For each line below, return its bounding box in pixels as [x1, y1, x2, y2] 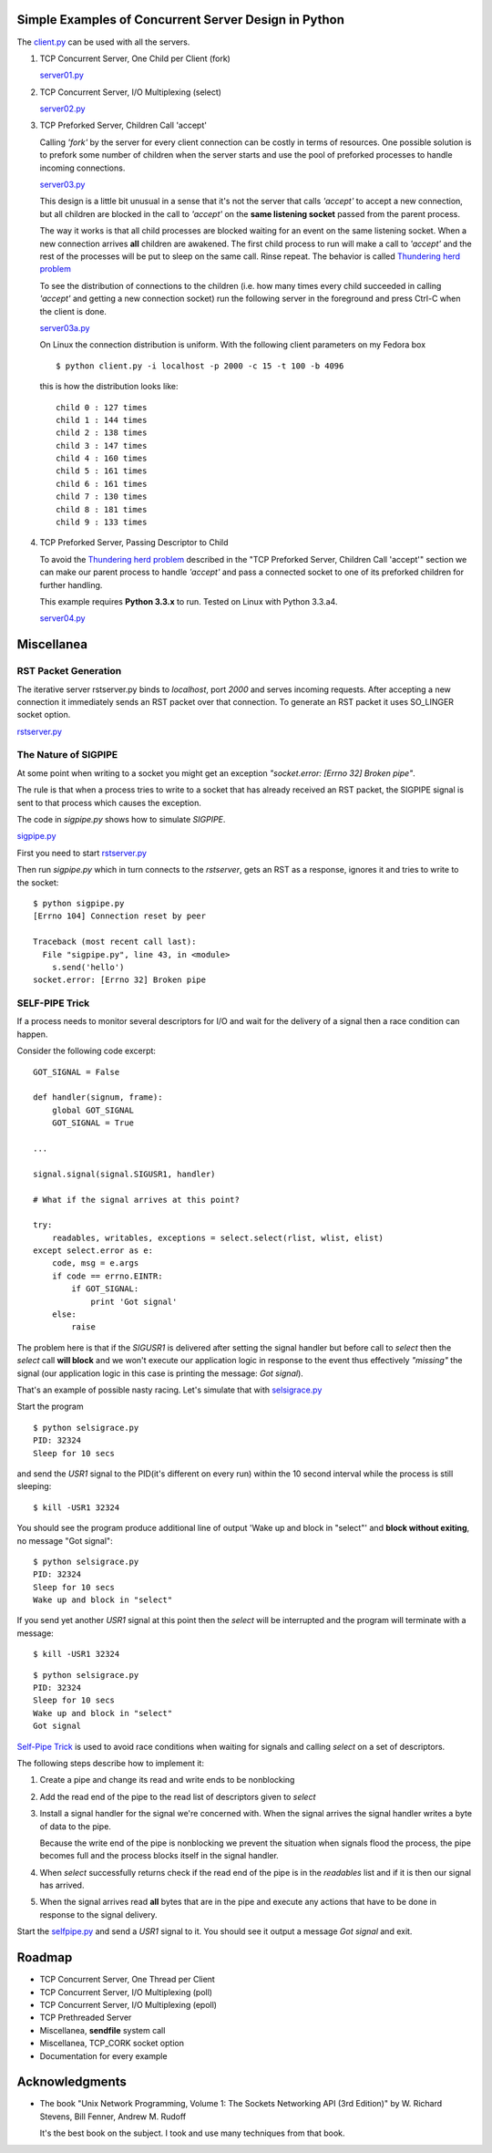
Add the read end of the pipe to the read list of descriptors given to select [39, 1791, 316, 1802]
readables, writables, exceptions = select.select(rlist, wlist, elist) [51, 1232, 384, 1243]
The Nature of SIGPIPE [16, 749, 118, 761]
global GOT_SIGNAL [51, 1104, 135, 1115]
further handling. [39, 579, 103, 590]
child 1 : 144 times [56, 415, 148, 425]
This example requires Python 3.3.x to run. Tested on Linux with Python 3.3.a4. [39, 595, 338, 606]
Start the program [16, 1401, 84, 1413]
